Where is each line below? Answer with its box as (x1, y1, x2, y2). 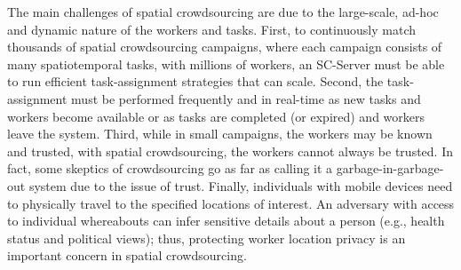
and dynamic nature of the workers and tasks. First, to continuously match (7, 20, 417, 38)
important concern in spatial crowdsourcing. (7, 246, 247, 265)
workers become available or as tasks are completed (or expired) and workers (7, 107, 425, 125)
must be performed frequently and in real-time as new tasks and (71, 89, 421, 107)
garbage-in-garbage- (336, 159, 444, 178)
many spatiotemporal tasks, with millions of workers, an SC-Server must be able (7, 54, 445, 73)
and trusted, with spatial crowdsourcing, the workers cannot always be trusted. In (7, 141, 453, 160)
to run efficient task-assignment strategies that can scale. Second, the (7, 72, 384, 91)
